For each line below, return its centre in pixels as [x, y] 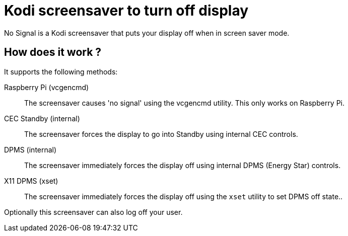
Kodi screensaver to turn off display [126, 11]
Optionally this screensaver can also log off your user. [93, 212]
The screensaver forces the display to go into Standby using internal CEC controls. [161, 134]
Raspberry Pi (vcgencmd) [47, 87]
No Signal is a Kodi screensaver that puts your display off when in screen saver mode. [147, 33]
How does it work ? [53, 52]
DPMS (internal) [30, 149]
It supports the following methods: [61, 71]
